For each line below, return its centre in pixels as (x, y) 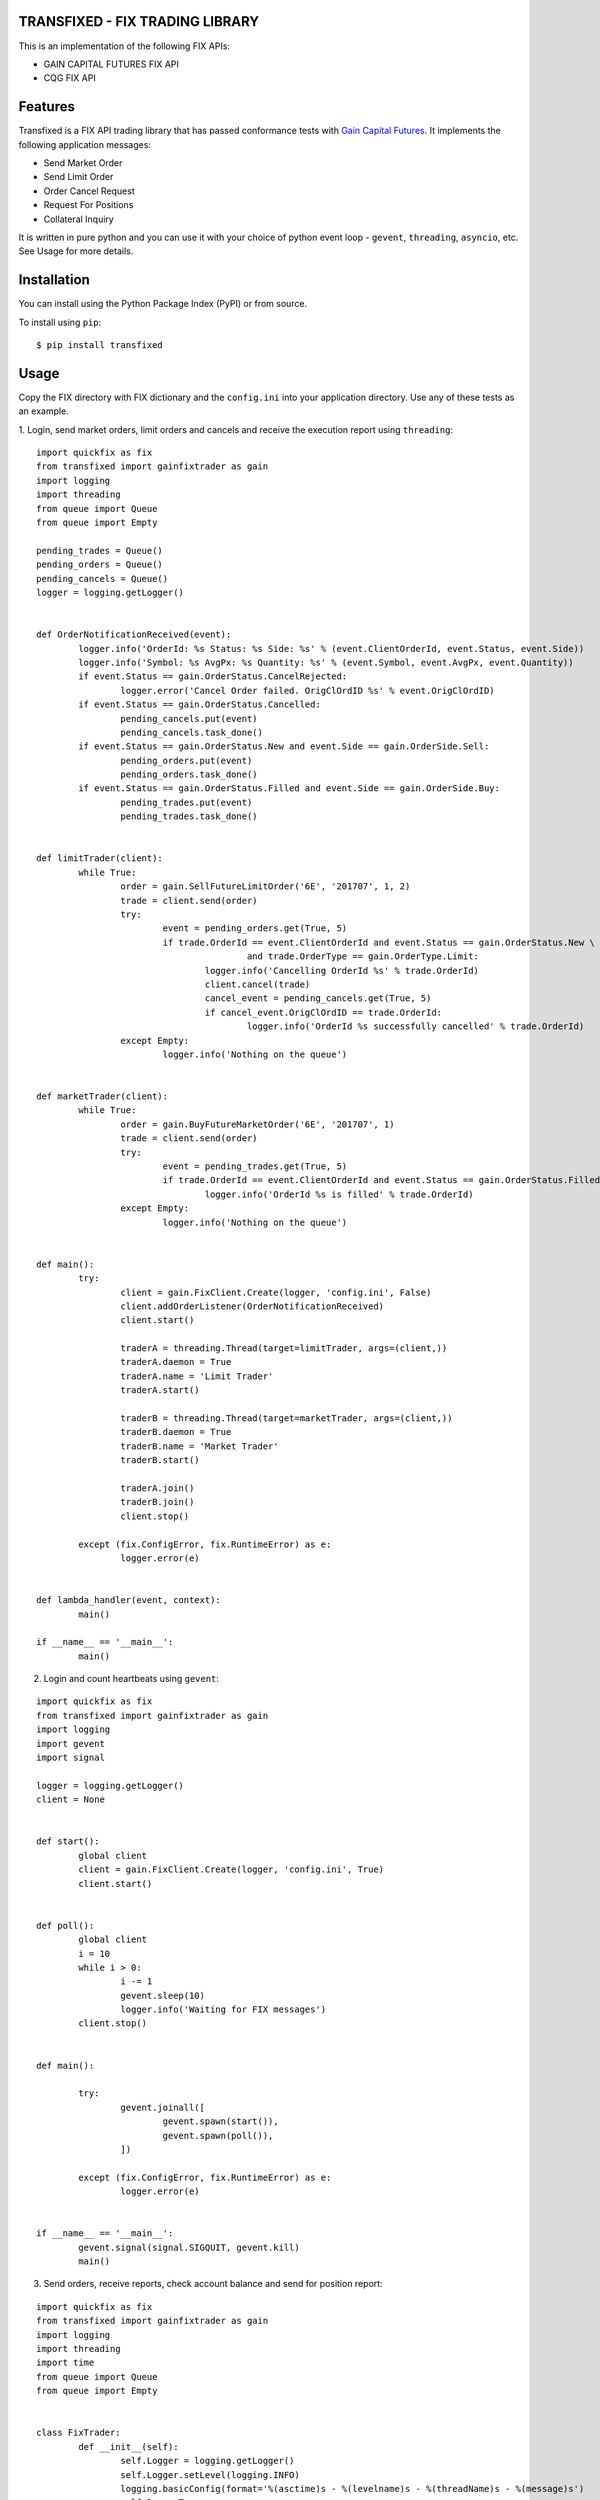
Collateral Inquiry (78, 219)
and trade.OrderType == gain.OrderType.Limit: (363, 956)
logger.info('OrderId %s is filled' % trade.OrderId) (339, 1194)
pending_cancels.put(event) (189, 718)
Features (46, 106)
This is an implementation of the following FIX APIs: (124, 46)
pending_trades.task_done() (189, 816)
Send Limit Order (78, 177)
